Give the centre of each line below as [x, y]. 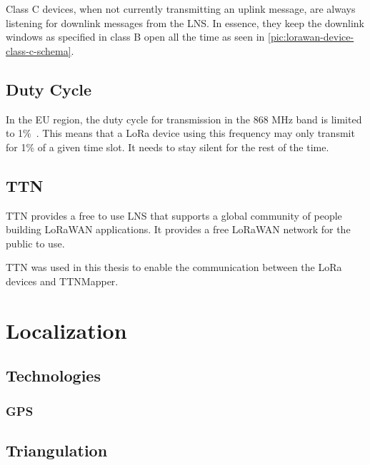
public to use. [35, 243]
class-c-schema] [39, 50]
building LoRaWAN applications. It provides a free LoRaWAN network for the [178, 229]
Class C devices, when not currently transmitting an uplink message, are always [181, 9]
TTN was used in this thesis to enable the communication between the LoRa [174, 267]
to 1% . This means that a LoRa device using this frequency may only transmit [180, 133]
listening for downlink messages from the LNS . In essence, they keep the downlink [185, 22]
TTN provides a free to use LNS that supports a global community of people [174, 215]
